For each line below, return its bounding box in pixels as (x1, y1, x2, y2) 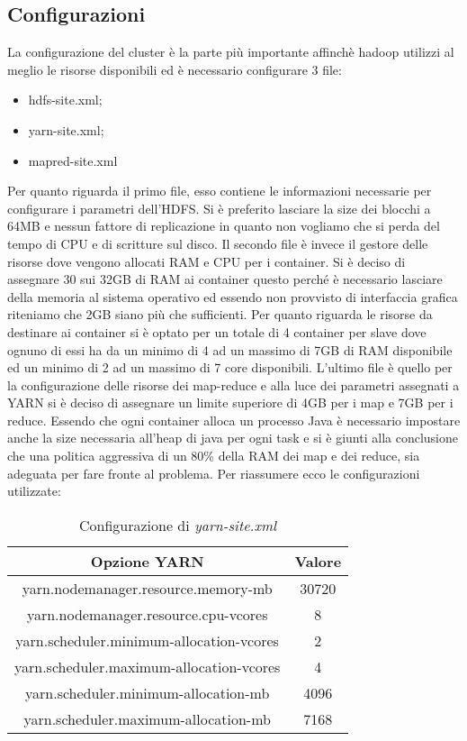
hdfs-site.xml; (28, 90, 103, 109)
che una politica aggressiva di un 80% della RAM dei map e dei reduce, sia (7, 446, 420, 465)
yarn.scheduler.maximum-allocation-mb (23, 708, 271, 729)
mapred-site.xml (28, 151, 118, 169)
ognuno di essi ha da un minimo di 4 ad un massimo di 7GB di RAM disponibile (7, 340, 453, 359)
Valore (294, 550, 342, 572)
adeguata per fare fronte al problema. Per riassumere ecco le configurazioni (7, 463, 420, 482)
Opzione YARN (90, 550, 204, 572)
